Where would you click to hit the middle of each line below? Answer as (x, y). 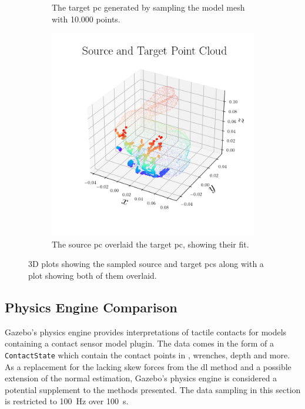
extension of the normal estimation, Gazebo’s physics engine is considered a (141, 378)
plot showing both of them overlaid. (93, 275)
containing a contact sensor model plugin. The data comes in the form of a (140, 343)
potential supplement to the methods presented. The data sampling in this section (153, 389)
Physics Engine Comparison (91, 307)
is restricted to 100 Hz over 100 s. (67, 401)
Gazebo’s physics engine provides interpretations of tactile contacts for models (146, 332)
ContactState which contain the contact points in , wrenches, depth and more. (148, 354)
